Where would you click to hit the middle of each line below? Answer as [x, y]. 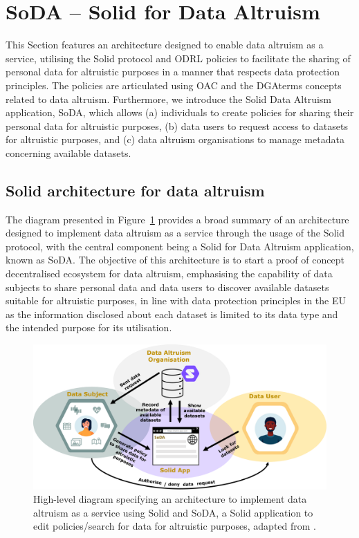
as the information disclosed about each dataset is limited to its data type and [172, 314]
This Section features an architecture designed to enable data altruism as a [165, 45]
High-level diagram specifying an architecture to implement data [170, 499]
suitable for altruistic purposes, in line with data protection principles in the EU [176, 300]
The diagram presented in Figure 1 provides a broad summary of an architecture [177, 219]
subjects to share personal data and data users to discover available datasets [167, 287]
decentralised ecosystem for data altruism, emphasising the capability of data [169, 273]
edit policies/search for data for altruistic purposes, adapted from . [175, 526]
